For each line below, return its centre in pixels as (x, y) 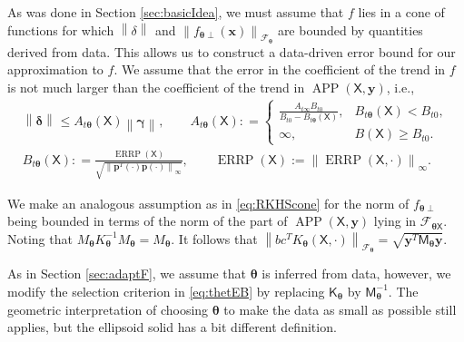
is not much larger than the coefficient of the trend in (156, 87)
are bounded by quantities (350, 29)
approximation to (55, 69)
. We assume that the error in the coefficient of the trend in (280, 69)
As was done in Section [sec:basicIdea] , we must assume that (176, 12)
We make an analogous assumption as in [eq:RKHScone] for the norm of (208, 203)
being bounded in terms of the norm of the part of (148, 221)
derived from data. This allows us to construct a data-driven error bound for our (232, 51)
